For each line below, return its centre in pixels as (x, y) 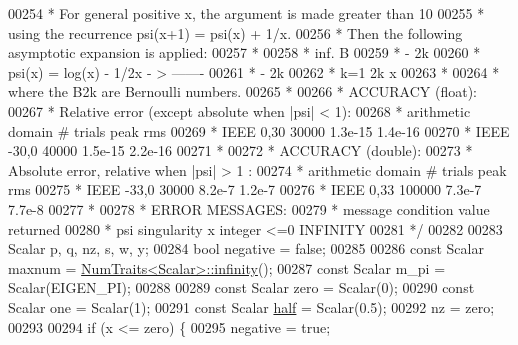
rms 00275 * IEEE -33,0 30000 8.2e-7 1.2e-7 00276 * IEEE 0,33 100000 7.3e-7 (245, 189)
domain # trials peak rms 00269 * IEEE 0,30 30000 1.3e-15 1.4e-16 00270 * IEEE (259, 130)
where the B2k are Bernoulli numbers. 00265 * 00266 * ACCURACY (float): (243, 91)
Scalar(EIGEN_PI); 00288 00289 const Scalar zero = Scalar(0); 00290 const (241, 287)
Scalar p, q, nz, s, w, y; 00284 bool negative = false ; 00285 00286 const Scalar (246, 248)
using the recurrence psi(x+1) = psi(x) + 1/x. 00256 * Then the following (235, 32)
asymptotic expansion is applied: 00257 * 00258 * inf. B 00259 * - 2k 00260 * (244, 52)
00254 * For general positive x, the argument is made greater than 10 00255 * (246, 13)
